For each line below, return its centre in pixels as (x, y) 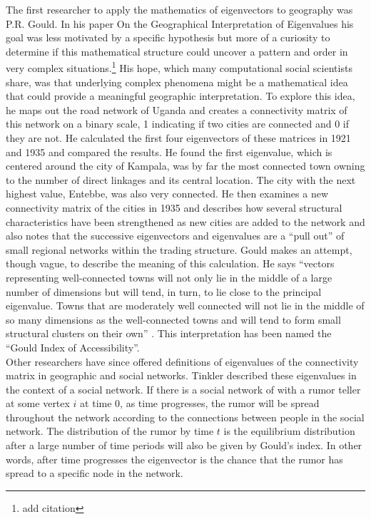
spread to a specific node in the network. (95, 473)
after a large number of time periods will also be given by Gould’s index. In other (184, 445)
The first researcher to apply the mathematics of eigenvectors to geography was (179, 9)
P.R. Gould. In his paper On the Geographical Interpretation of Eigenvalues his (180, 23)
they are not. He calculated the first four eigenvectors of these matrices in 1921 (178, 138)
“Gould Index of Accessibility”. (73, 347)
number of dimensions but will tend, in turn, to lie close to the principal (164, 291)
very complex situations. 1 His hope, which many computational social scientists (179, 67)
